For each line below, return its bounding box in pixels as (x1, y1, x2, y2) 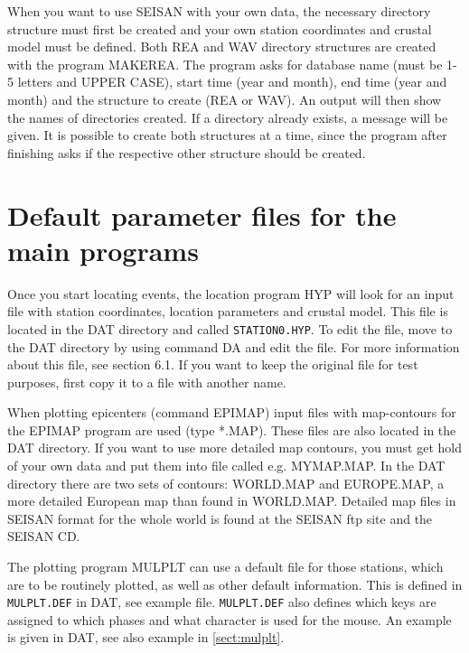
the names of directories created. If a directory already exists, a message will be (7, 107, 448, 126)
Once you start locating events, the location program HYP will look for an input (7, 284, 455, 303)
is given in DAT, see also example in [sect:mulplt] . (7, 628, 285, 647)
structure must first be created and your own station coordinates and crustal (7, 19, 432, 38)
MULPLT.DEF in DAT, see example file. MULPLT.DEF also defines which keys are (7, 592, 436, 611)
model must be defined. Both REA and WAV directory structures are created (7, 37, 436, 56)
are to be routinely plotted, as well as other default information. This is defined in (7, 574, 463, 593)
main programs (7, 231, 199, 268)
